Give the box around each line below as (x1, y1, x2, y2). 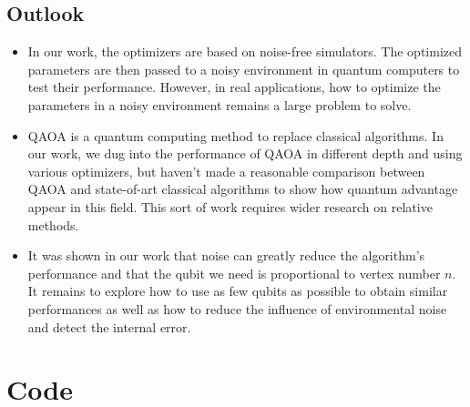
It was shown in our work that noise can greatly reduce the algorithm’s (27, 246, 425, 265)
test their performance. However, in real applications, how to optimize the (27, 77, 441, 97)
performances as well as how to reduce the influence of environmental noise (27, 299, 447, 318)
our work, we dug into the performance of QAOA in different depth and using (27, 144, 463, 163)
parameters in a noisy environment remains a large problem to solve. (27, 95, 412, 114)
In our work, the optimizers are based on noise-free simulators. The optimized (27, 42, 462, 61)
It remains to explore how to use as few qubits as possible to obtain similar (27, 281, 448, 300)
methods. (27, 215, 79, 234)
